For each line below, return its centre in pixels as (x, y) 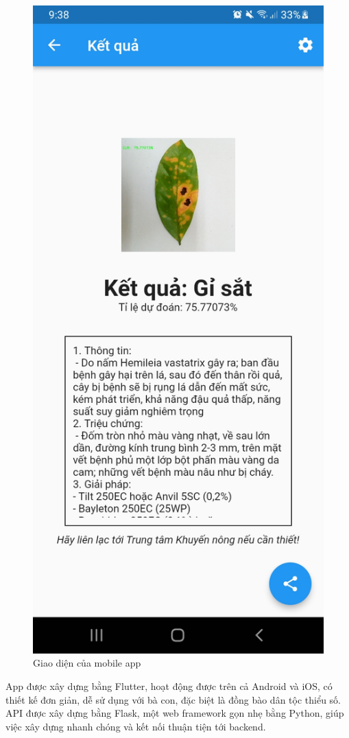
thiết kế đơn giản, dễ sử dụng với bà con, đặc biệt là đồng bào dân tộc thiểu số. (173, 699)
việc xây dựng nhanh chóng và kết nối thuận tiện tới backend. (136, 726)
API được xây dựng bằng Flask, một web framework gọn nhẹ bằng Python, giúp (175, 713)
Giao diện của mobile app (87, 663)
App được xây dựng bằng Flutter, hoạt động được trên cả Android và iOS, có (169, 686)
